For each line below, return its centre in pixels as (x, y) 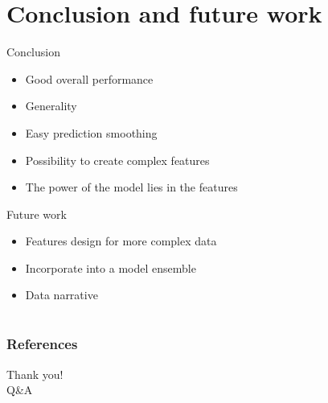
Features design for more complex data (121, 241)
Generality (51, 106)
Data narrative (61, 295)
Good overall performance (89, 78)
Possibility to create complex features (117, 160)
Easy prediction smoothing (91, 132)
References (42, 344)
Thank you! (35, 374)
